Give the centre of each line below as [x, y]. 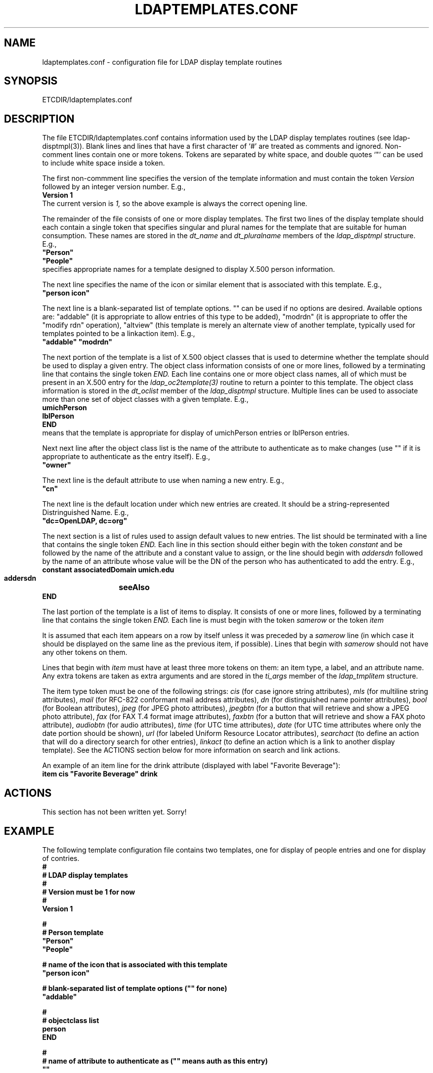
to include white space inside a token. [104, 163]
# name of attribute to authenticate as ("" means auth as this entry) [155, 1061]
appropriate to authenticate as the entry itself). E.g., [126, 457]
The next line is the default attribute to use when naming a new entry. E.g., [163, 480]
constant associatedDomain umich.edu [108, 570]
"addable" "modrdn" [77, 342]
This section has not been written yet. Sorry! [114, 812]
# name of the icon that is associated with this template [135, 964]
